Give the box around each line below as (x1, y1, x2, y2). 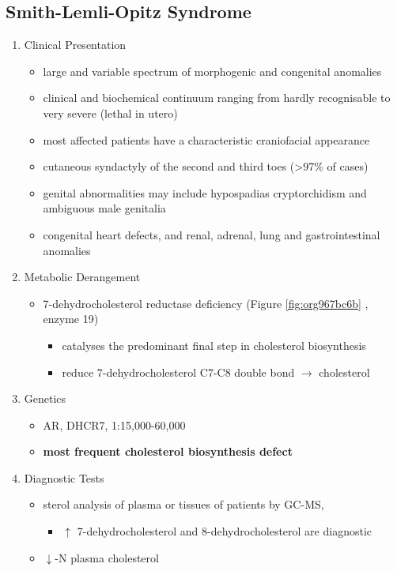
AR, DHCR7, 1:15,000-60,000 (43, 416, 186, 433)
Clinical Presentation (24, 36, 127, 53)
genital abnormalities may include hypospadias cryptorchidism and (43, 184, 367, 201)
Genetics (24, 390, 66, 407)
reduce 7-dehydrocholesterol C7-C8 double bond (62, 363, 295, 380)
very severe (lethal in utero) (43, 104, 178, 121)
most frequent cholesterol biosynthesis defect (43, 443, 293, 460)
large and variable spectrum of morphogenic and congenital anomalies (43, 62, 382, 79)
